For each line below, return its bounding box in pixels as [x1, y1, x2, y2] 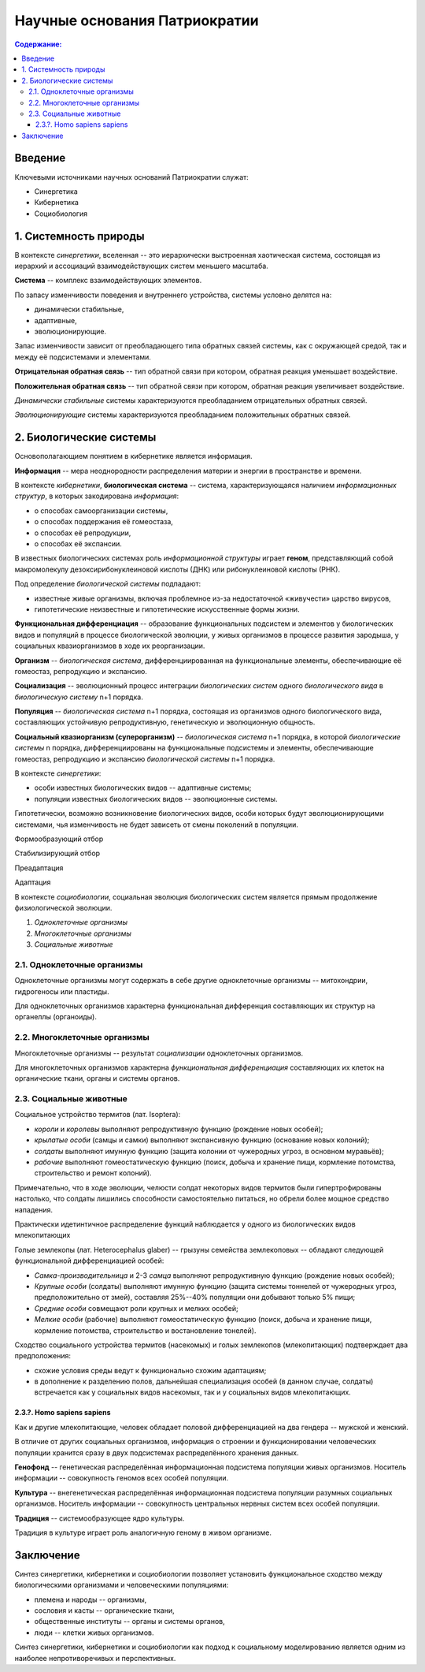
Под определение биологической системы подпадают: [14, 579, 201, 589]
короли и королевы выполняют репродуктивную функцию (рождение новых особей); [34, 1124, 323, 1134]
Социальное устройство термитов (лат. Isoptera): [14, 1110, 181, 1119]
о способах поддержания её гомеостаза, [34, 517, 173, 527]
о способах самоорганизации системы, [34, 505, 168, 516]
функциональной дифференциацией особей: [14, 1256, 164, 1265]
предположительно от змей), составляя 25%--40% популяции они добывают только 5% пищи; [34, 1293, 356, 1302]
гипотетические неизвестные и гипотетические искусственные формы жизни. [34, 604, 300, 614]
